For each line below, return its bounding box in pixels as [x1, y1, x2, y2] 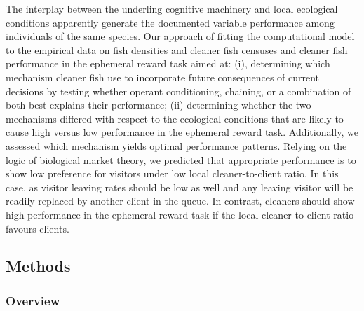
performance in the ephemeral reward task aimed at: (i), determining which [6, 56, 330, 71]
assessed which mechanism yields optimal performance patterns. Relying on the [6, 138, 347, 153]
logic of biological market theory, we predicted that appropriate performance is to [6, 152, 356, 167]
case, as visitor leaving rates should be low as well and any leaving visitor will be [6, 179, 353, 194]
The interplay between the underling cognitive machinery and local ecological [6, 1, 338, 15]
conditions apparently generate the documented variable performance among [6, 15, 335, 29]
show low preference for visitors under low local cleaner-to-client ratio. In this [6, 166, 339, 181]
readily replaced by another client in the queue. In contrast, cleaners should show [6, 193, 355, 208]
